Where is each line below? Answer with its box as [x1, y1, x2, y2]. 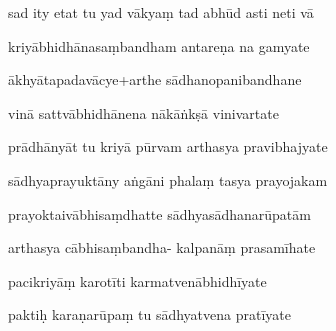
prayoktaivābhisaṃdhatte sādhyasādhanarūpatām [8, 203, 311, 224]
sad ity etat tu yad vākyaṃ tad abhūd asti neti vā [8, 2, 314, 22]
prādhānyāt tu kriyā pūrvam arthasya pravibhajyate [8, 136, 328, 157]
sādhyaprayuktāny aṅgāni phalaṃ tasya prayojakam [8, 169, 328, 190]
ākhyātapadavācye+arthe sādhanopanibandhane [8, 69, 302, 90]
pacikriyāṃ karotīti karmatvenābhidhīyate [8, 270, 267, 291]
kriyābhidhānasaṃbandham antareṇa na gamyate [8, 35, 310, 56]
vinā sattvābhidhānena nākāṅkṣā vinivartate [8, 102, 279, 123]
